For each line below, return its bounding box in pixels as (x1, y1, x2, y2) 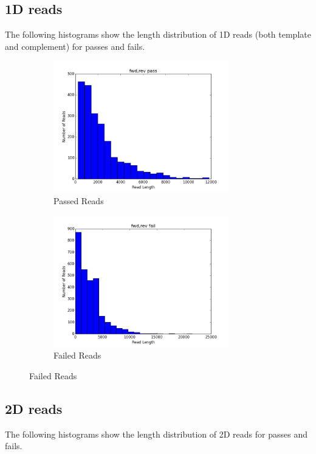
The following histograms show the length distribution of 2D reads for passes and (5, 427, 307, 440)
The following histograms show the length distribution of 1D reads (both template (5, 28, 311, 41)
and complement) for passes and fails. (5, 40, 145, 52)
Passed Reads (53, 194, 104, 207)
